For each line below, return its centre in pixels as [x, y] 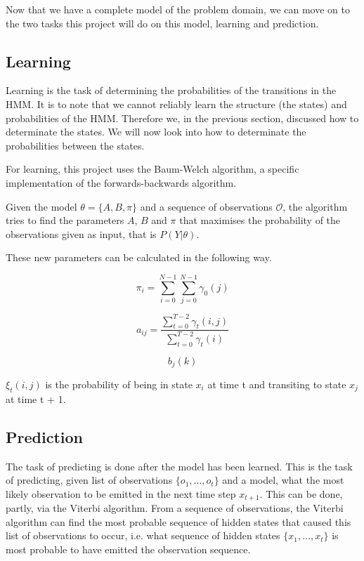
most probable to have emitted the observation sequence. [128, 549]
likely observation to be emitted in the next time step [121, 493]
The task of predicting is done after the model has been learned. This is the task [179, 466]
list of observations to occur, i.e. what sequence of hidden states [143, 535]
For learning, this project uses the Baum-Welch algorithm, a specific [152, 169]
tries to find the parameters [65, 220]
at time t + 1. [36, 398]
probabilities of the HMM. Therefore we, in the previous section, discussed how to [182, 118]
